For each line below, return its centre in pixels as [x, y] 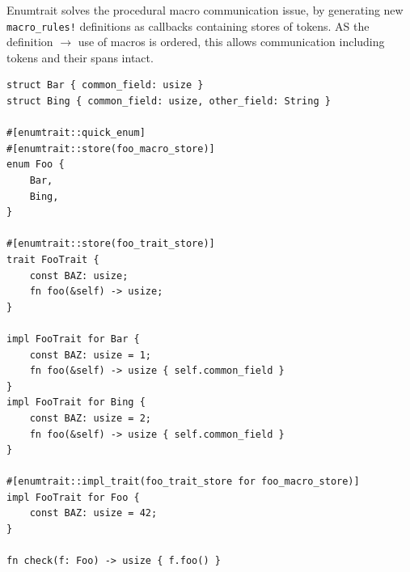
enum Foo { [36, 165]
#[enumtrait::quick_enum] [76, 133]
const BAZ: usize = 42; [93, 513]
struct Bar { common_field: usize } [105, 85]
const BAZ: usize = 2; [90, 418]
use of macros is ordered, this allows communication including [231, 42]
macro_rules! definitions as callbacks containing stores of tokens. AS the [188, 25]
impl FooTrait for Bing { [76, 403]
